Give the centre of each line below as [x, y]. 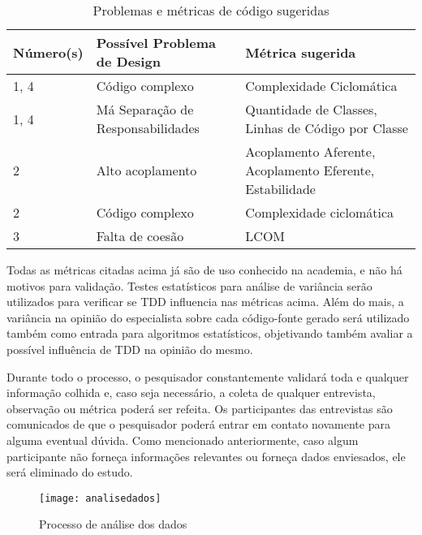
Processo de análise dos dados [113, 524]
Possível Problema [156, 43]
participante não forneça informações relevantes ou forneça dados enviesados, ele [206, 456]
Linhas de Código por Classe [327, 128]
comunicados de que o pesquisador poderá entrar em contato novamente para [198, 424]
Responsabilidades [148, 128]
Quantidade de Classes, [311, 109]
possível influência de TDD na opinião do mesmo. [130, 349]
